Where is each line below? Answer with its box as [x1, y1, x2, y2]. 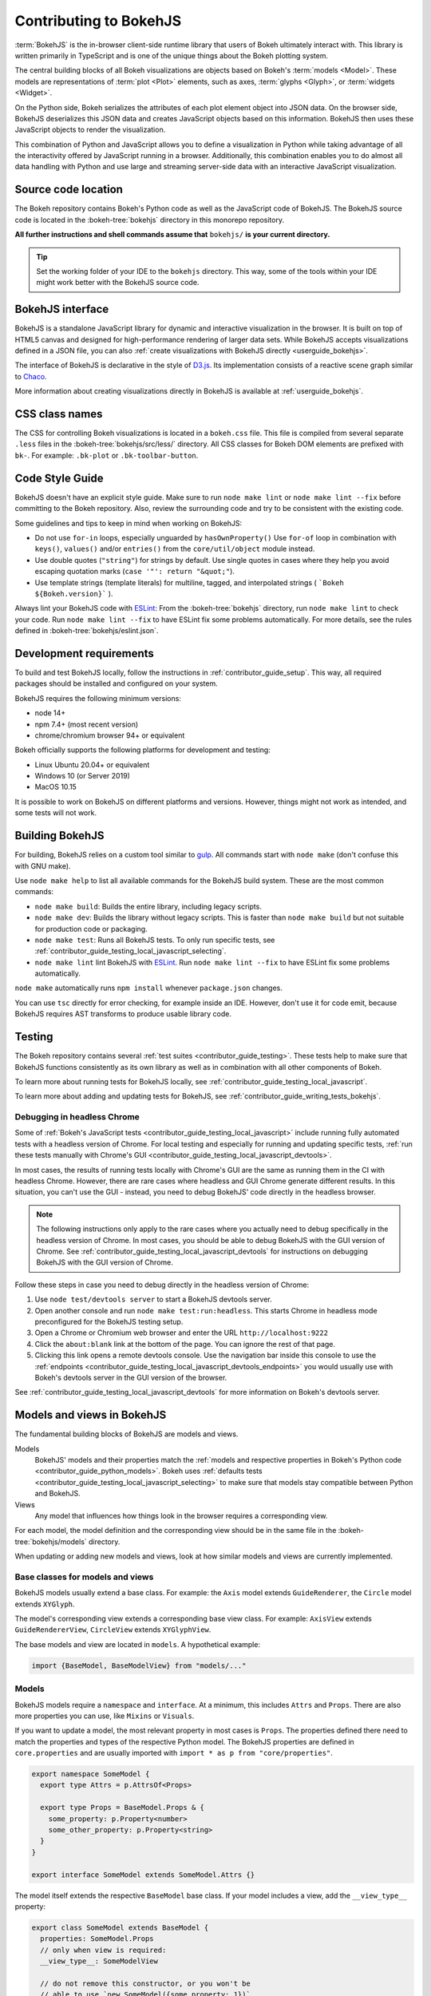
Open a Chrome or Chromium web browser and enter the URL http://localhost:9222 [34, 1328, 329, 1337]
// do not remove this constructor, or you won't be [40, 1978, 251, 1988]
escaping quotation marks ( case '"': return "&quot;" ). [34, 567, 235, 576]
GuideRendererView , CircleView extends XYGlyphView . [14, 1625, 212, 1634]
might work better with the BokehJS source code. [36, 278, 200, 287]
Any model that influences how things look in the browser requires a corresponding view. [34, 1511, 328, 1520]
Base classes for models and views [14, 1571, 154, 1582]
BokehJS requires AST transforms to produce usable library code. [14, 1009, 231, 1019]
